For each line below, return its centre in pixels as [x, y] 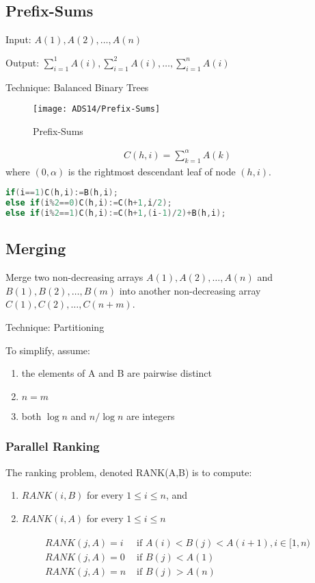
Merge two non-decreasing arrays [74, 277]
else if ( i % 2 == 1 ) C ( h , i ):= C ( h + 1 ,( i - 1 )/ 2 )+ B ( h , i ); [116, 213]
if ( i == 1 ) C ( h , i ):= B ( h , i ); [62, 193]
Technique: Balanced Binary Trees [77, 87]
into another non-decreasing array [190, 290]
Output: [23, 62]
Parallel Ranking [53, 446]
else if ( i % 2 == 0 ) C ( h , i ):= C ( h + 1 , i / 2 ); [89, 203]
